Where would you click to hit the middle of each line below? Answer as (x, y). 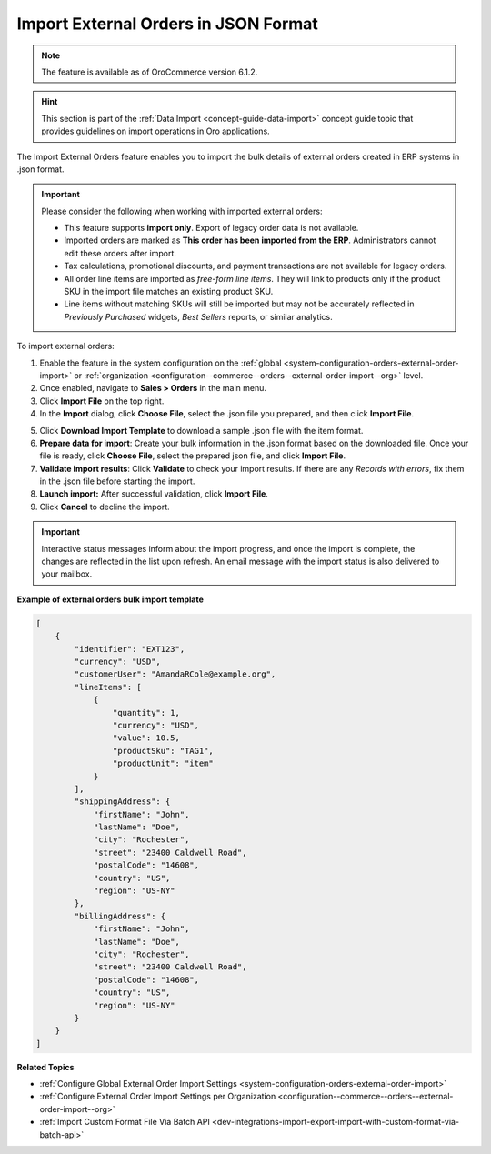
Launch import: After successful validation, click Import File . (154, 494)
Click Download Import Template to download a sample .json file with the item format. (201, 430)
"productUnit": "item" (163, 763)
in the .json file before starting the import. (117, 481)
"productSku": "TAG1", (163, 751)
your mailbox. (67, 574)
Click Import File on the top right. (102, 401)
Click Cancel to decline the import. (105, 507)
